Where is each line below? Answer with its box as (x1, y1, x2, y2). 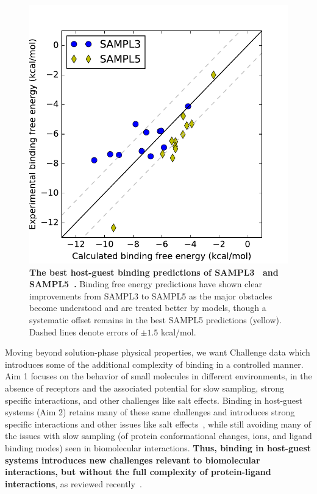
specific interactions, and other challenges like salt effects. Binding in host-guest (5, 393, 303, 406)
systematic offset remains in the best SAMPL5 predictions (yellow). (29, 313, 282, 326)
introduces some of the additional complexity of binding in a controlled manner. (5, 357, 304, 370)
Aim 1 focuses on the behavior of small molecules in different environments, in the (5, 370, 312, 382)
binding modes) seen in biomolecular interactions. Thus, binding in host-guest (5, 441, 312, 454)
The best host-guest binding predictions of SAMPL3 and (29, 265, 279, 278)
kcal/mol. (161, 325, 196, 338)
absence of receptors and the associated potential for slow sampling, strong (5, 381, 285, 394)
